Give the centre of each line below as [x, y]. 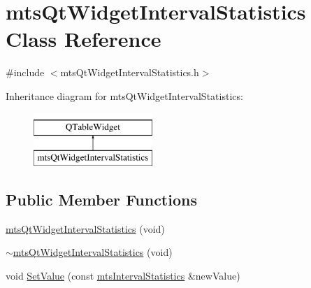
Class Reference [84, 39]
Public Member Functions [101, 200]
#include [25, 72]
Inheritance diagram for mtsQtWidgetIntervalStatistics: [124, 95]
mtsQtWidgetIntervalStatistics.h [130, 72]
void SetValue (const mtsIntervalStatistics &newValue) [123, 276]
